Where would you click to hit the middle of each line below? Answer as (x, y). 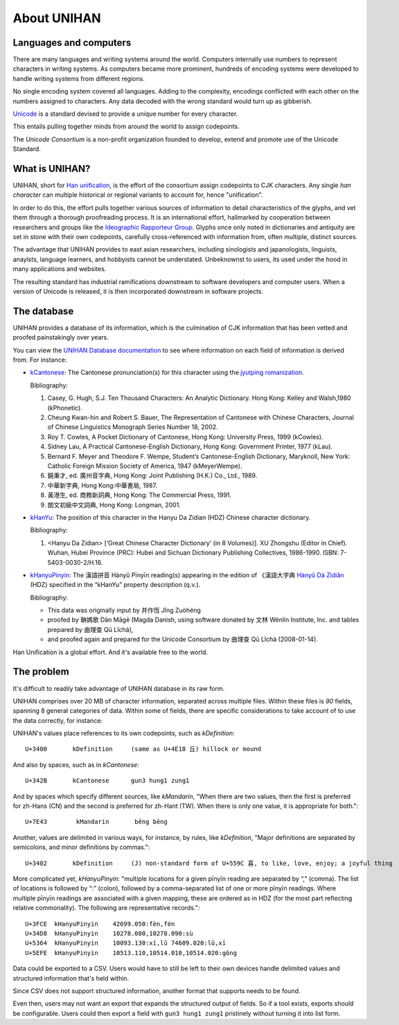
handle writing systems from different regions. (79, 78)
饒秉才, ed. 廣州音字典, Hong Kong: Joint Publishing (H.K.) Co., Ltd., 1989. (152, 475)
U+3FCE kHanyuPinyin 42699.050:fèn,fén (100, 924)
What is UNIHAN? (52, 169)
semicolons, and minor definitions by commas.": (81, 847)
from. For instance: (40, 360)
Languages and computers (72, 43)
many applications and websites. (60, 269)
